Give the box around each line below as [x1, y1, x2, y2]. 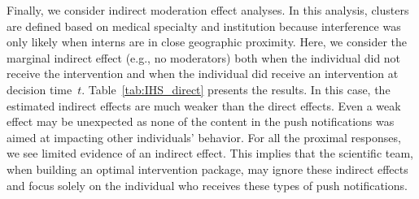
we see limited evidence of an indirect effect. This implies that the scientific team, [7, 145, 413, 162]
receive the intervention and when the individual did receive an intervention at [7, 65, 399, 82]
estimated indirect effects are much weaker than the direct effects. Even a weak [7, 97, 401, 114]
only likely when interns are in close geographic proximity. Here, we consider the [7, 33, 407, 50]
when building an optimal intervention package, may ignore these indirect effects [7, 160, 408, 177]
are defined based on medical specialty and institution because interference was [7, 17, 401, 34]
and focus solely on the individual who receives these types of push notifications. [7, 176, 408, 193]
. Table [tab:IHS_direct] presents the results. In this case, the [81, 80, 391, 97]
